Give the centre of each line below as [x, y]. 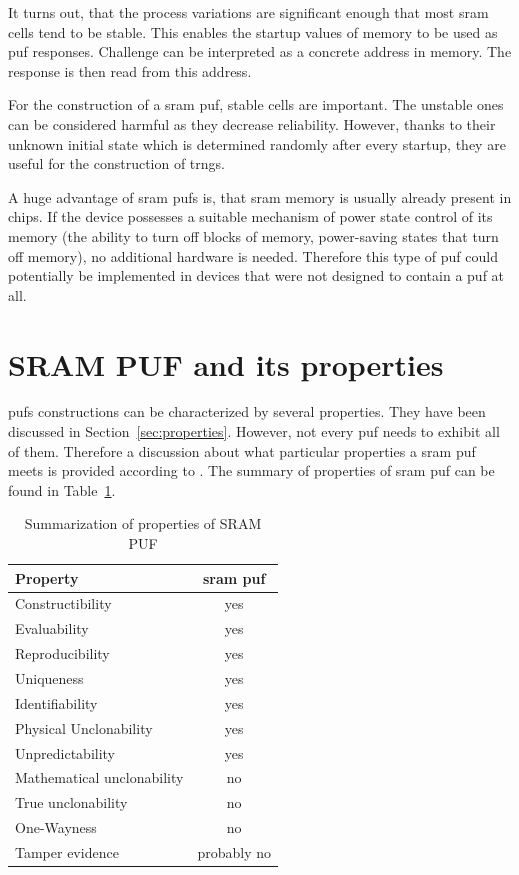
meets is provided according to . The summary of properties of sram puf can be [251, 470]
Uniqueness [49, 677]
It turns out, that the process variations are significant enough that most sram [248, 12]
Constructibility [63, 603]
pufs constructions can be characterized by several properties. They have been [247, 411]
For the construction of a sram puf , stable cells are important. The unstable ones [256, 104]
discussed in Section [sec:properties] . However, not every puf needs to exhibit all [254, 431]
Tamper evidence [67, 851]
